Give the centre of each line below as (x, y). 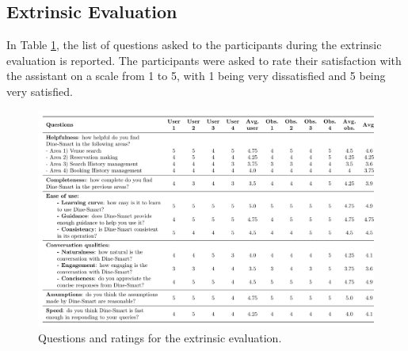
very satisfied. (40, 91)
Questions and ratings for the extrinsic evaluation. (160, 338)
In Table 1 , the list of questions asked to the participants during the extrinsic (194, 45)
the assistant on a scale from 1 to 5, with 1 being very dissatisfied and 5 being (196, 76)
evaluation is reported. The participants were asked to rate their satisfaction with (204, 60)
